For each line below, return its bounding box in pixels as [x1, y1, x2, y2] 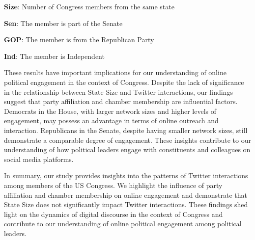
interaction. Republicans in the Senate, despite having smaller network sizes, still [4, 125, 248, 135]
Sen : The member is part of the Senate [4, 18, 123, 28]
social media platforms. [4, 154, 74, 164]
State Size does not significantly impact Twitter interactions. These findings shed [4, 199, 248, 210]
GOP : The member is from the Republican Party [4, 34, 154, 45]
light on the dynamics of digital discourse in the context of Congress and [4, 209, 223, 219]
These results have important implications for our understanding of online [4, 67, 227, 78]
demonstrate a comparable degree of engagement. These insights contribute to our [4, 134, 251, 145]
